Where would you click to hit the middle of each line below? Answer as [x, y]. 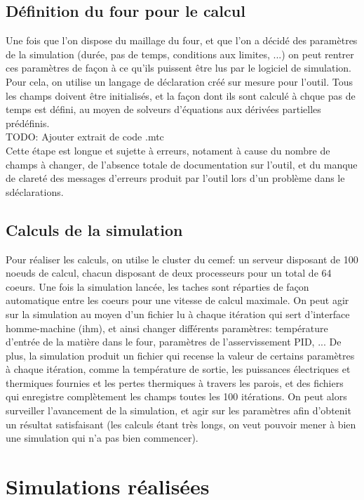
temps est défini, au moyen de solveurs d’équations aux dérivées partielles [163, 109]
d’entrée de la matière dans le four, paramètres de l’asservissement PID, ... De [174, 342]
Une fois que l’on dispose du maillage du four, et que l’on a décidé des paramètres [182, 40]
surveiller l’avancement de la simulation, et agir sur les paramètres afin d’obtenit [178, 410]
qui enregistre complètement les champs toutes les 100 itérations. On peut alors [176, 396]
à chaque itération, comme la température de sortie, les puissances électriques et [178, 369]
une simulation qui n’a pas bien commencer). [102, 438]
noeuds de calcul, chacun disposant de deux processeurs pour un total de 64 [169, 273]
